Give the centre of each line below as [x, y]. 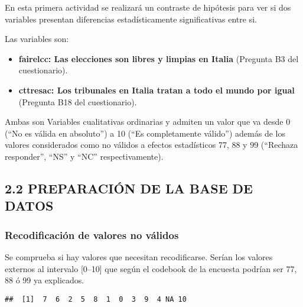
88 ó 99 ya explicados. [45, 280]
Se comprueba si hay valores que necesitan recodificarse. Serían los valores [139, 256]
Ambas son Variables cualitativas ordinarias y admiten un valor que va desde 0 [148, 122]
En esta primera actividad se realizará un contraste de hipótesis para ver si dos [148, 7]
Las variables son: [37, 39]
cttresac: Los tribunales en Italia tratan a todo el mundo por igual [157, 90]
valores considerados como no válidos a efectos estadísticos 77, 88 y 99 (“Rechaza [151, 145]
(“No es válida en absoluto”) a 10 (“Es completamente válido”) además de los [145, 133]
